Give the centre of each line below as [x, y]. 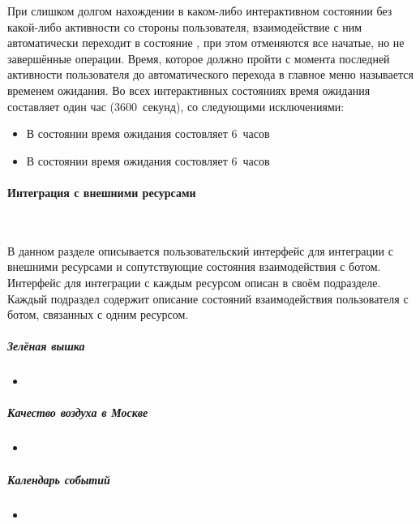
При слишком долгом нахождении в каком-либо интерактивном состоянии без [200, 11]
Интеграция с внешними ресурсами [102, 192]
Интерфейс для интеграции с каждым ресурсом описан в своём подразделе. [194, 282]
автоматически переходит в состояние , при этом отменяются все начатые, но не [206, 43]
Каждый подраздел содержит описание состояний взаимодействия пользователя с [208, 298]
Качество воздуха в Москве [78, 412]
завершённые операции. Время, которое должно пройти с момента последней [199, 58]
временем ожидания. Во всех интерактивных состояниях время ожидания [189, 90]
